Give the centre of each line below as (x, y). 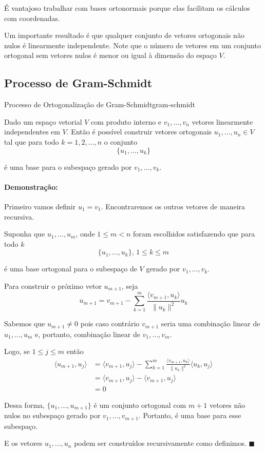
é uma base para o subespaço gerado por (68, 166)
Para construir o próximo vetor (53, 286)
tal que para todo (32, 141)
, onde (85, 234)
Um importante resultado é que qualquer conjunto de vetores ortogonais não (124, 35)
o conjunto (121, 141)
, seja (130, 286)
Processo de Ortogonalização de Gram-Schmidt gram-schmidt (100, 104)
